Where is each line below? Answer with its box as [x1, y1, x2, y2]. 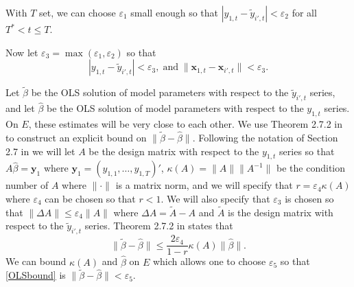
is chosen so [285, 192, 334, 206]
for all [292, 5, 317, 19]
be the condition [276, 161, 346, 175]
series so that [279, 143, 335, 158]
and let [5, 101, 35, 115]
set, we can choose [39, 5, 116, 19]
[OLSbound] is [5, 268, 66, 282]
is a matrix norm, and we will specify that [115, 178, 293, 192]
